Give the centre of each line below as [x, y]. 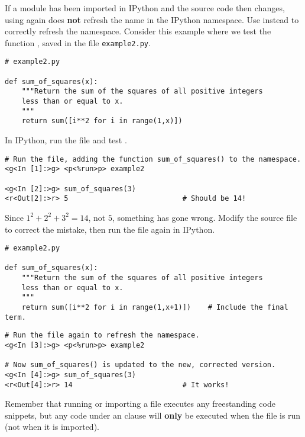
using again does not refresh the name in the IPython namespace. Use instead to [152, 19]
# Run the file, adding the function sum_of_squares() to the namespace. [153, 159]
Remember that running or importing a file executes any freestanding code [140, 404]
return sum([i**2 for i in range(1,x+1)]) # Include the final [155, 308]
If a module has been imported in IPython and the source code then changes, [145, 8]
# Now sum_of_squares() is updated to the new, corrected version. [140, 365]
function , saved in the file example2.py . [78, 42]
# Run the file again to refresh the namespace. [102, 335]
